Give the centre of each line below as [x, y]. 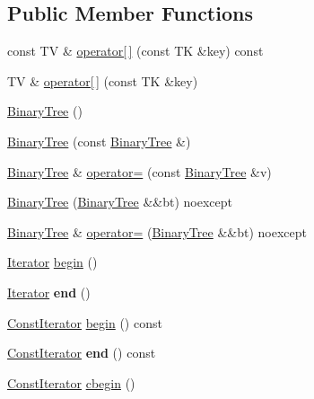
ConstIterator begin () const [85, 322]
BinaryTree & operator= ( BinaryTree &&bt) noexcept [157, 231]
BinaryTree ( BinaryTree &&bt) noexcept [120, 202]
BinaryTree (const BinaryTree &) [99, 141]
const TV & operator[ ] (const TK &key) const [135, 51]
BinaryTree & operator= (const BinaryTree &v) [140, 171]
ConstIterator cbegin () [71, 382]
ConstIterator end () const [82, 353]
